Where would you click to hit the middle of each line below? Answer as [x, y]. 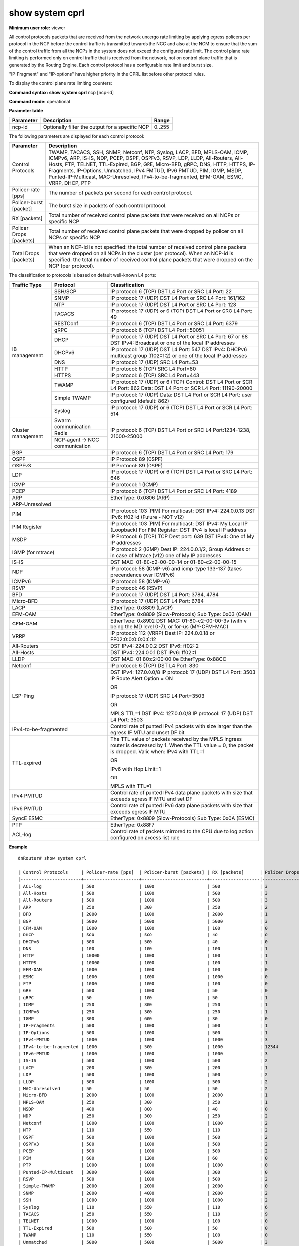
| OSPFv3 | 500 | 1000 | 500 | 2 [143, 1144]
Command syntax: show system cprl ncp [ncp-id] [62, 92]
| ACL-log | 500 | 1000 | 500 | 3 [143, 886]
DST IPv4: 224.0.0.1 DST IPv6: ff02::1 [153, 652]
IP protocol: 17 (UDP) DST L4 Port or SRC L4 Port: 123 [173, 304]
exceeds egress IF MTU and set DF [151, 799]
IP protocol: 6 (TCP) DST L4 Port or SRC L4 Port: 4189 [174, 491]
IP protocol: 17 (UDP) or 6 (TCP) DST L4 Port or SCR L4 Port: [181, 407]
